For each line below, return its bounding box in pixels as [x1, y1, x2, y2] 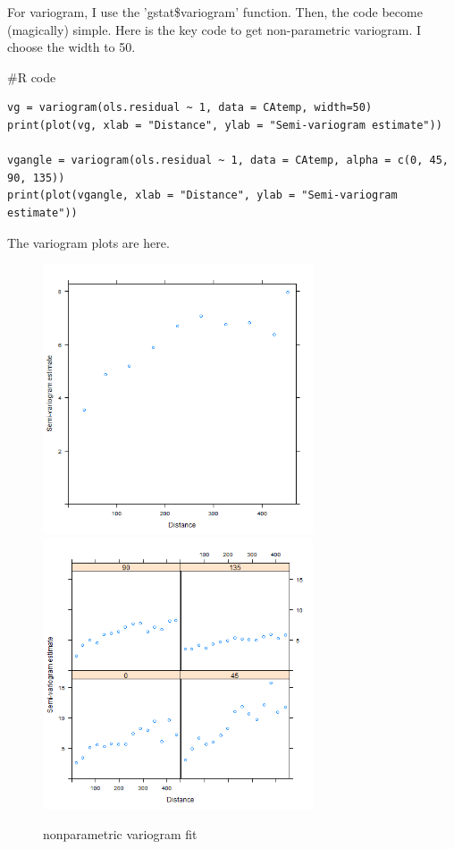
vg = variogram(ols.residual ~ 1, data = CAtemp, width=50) [7, 101, 373, 115]
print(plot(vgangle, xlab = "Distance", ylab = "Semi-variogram [7, 189, 398, 202]
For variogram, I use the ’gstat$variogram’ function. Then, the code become [7, 3, 423, 21]
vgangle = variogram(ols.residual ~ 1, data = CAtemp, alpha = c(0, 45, [7, 154, 449, 167]
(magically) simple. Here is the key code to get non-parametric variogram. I [7, 20, 422, 38]
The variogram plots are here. [7, 233, 170, 251]
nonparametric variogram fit [43, 825, 198, 844]
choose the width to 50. [7, 38, 136, 56]
